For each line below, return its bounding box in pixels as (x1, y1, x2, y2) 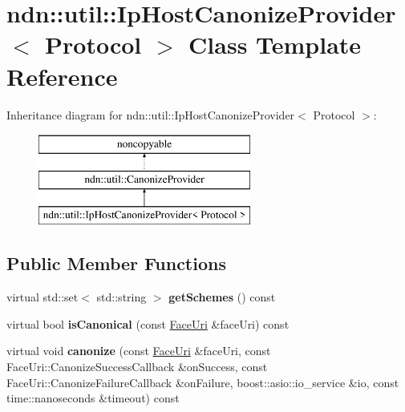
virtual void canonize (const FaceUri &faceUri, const (6, 342, 271, 359)
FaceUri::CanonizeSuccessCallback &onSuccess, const (6, 358, 268, 375)
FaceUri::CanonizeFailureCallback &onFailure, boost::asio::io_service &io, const (6, 374, 399, 390)
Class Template (188, 28, 362, 61)
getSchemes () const (168, 289, 276, 305)
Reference (6, 59, 118, 92)
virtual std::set (6, 289, 79, 305)
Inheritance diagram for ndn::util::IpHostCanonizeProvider (6, 106, 295, 123)
